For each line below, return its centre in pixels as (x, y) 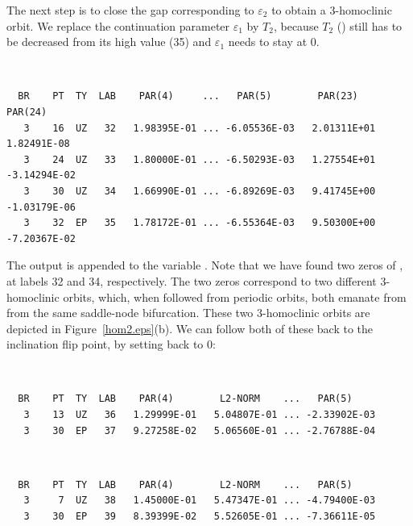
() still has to (370, 25)
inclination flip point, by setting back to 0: (111, 344)
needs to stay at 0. (274, 42)
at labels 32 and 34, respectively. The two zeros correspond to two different (192, 280)
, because (296, 25)
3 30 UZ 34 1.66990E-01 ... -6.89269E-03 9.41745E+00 (200, 191)
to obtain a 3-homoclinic (332, 10)
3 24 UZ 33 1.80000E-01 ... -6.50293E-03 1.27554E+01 (200, 159)
